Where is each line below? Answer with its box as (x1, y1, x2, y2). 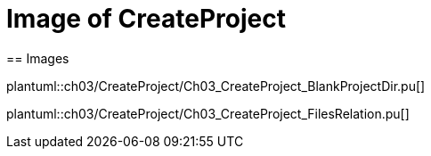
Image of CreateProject (6, 4, 286, 34)
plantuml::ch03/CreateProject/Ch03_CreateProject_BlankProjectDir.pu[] (6, 78, 426, 94)
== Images (6, 50, 69, 66)
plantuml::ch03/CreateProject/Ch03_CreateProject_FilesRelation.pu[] (6, 105, 410, 121)
